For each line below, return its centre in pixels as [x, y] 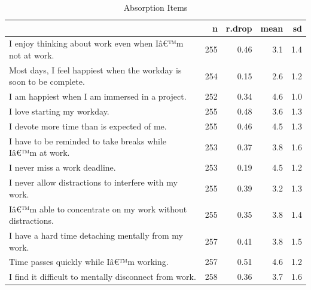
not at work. [32, 55]
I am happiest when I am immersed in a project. [98, 96]
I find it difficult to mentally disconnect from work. [103, 277]
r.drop [239, 28]
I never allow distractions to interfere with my [93, 182]
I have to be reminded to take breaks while [88, 141]
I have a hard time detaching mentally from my [96, 235]
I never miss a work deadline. [62, 167]
